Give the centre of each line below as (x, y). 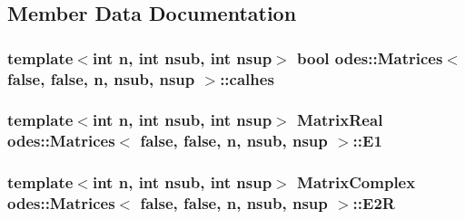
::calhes (247, 78)
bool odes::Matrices (370, 57)
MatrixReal (340, 120)
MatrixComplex (356, 182)
